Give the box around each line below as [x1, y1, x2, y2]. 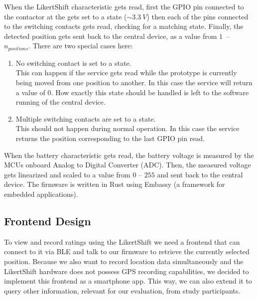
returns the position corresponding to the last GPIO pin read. [15, 133, 205, 143]
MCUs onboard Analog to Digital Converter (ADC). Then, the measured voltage [4, 159, 251, 170]
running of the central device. [15, 97, 106, 107]
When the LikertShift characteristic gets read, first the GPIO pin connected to [4, 1, 244, 11]
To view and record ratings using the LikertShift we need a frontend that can [4, 236, 240, 247]
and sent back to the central [157, 169, 243, 179]
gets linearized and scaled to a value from [4, 169, 130, 179]
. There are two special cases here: [28, 40, 133, 51]
